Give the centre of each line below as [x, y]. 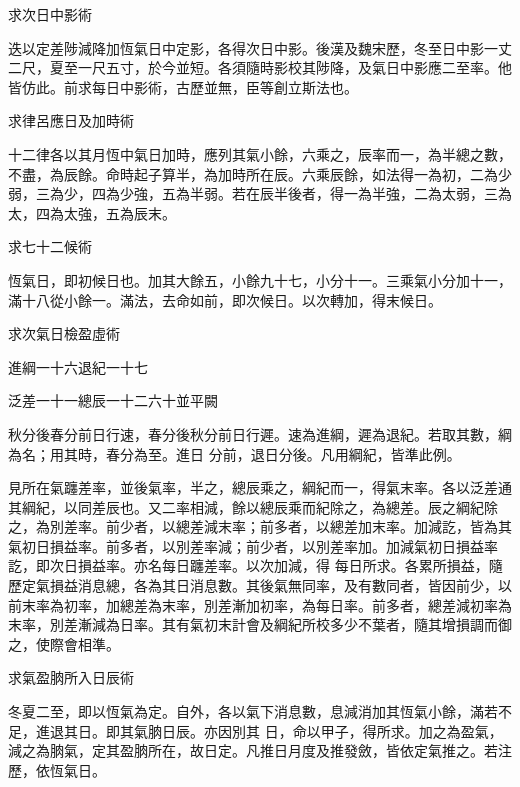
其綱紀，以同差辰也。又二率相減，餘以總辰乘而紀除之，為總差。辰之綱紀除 [253, 506]
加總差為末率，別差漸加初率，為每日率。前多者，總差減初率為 [308, 604]
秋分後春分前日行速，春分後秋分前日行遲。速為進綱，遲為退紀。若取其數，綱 [260, 433]
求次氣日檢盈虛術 [64, 333]
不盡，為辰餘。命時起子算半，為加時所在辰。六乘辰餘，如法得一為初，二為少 [260, 173]
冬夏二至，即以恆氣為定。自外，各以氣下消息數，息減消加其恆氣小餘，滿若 [253, 711]
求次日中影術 [50, 14]
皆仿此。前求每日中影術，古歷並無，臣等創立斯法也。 [183, 86]
